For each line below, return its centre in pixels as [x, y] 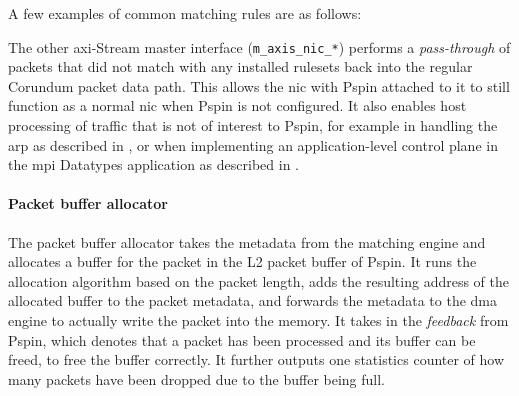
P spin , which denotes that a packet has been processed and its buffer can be [242, 339]
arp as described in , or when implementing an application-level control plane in [253, 144]
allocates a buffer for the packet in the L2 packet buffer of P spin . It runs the [242, 261]
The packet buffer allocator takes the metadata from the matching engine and [247, 241]
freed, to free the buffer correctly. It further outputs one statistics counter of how [256, 359]
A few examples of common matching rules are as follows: [185, 13]
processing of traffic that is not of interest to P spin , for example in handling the [253, 125]
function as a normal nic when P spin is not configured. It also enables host [237, 105]
